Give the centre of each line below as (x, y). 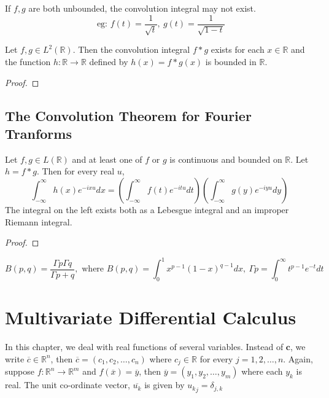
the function (28, 62)
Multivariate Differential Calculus (151, 317)
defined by (109, 62)
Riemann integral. (39, 221)
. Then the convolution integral (131, 49)
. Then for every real (75, 171)
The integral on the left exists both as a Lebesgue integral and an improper (147, 209)
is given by (164, 385)
